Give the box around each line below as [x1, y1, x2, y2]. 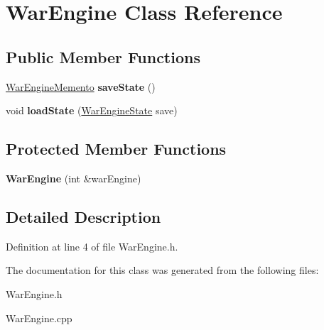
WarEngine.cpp [6, 310, 72, 325]
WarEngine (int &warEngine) [6, 170, 141, 185]
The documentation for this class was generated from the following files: [6, 263, 319, 277]
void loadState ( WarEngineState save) [6, 103, 178, 118]
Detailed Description [6, 205, 161, 227]
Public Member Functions [6, 45, 200, 67]
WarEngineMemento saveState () [6, 79, 156, 94]
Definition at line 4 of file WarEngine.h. [6, 238, 178, 253]
